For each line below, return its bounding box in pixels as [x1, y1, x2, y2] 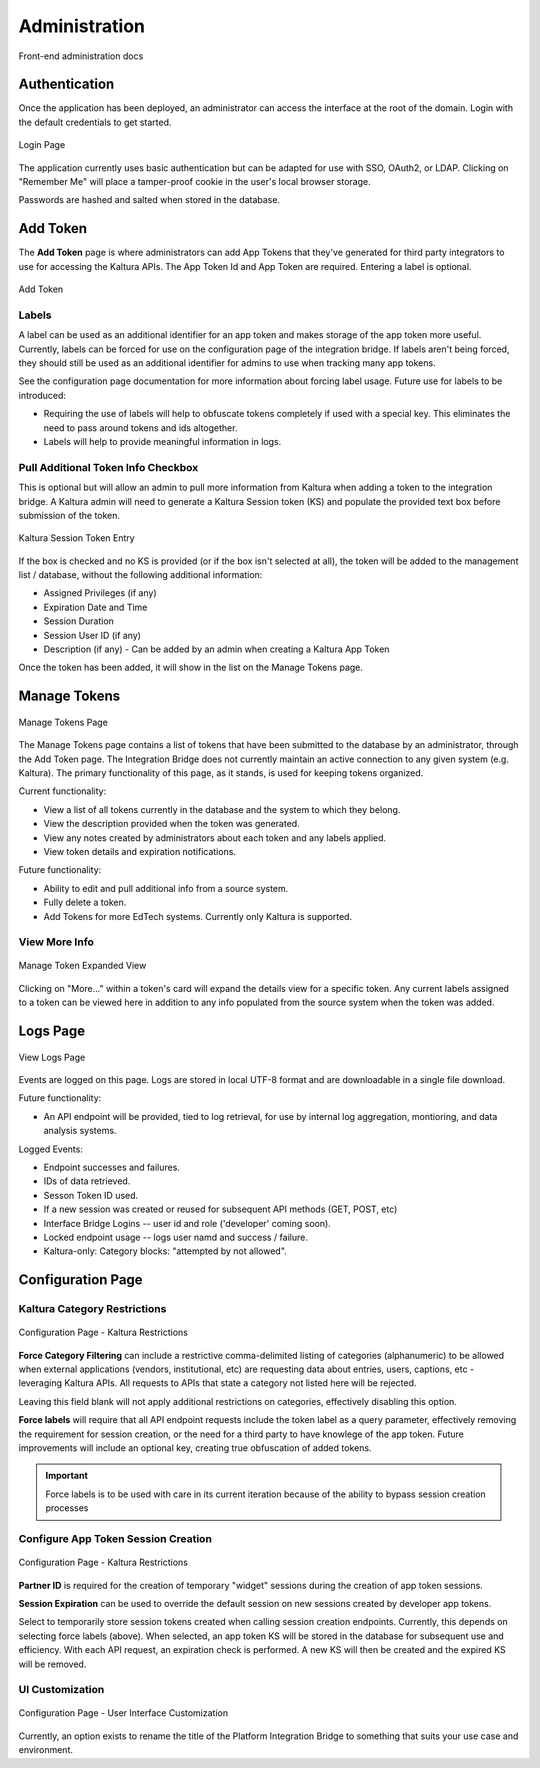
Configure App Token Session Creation [18, 1531, 212, 1545]
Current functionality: [18, 785, 107, 797]
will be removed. [18, 1658, 87, 1670]
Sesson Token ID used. [43, 1189, 139, 1201]
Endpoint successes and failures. [43, 1161, 180, 1173]
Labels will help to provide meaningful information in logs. [43, 435, 282, 447]
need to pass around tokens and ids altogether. [43, 421, 238, 434]
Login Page [18, 139, 66, 151]
